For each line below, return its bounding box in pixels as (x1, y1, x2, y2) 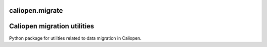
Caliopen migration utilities (9, 22, 94, 30)
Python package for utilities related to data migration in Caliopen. (9, 35, 142, 41)
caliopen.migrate (9, 6, 63, 15)
